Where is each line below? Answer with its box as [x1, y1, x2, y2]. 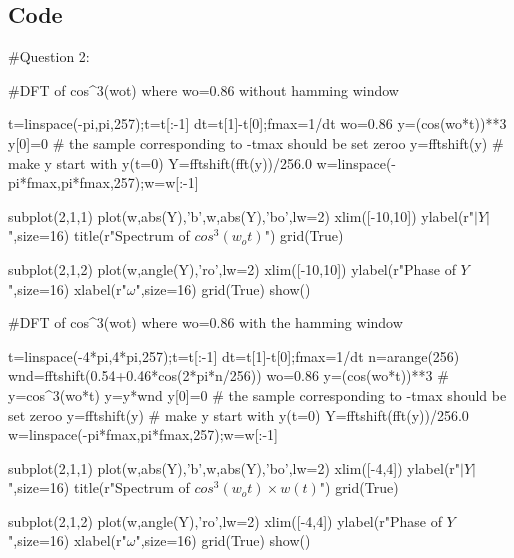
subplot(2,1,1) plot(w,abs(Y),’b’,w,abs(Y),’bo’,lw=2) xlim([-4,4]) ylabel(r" [8, 457, 461, 478]
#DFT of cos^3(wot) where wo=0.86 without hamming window [8, 79, 399, 100]
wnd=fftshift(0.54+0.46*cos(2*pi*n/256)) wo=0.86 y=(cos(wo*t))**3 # [8, 365, 449, 386]
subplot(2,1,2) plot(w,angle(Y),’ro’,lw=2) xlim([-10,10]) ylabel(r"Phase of [8, 258, 456, 279]
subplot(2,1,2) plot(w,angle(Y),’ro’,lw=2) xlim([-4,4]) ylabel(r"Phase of [8, 510, 442, 531]
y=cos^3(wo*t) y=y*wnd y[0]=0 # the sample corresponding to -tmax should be [8, 384, 507, 405]
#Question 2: [8, 46, 90, 67]
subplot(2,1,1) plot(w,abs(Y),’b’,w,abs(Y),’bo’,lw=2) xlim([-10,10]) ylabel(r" [8, 205, 475, 226]
